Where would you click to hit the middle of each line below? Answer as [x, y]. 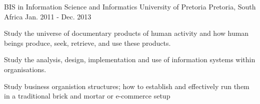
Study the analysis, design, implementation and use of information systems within [130, 59]
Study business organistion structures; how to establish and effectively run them [127, 86]
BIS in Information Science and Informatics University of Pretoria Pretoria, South [130, 6]
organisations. [25, 69]
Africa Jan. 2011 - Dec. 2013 [48, 16]
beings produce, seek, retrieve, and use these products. [87, 43]
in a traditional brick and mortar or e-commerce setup [87, 96]
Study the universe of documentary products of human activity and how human [126, 33]
